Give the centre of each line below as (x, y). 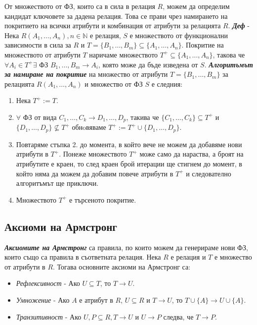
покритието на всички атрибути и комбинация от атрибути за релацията (113, 26)
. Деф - (239, 26)
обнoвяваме (89, 127)
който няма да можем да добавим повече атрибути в (95, 173)
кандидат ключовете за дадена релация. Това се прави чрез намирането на (116, 16)
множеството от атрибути (43, 54)
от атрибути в (25, 266)
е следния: (167, 83)
